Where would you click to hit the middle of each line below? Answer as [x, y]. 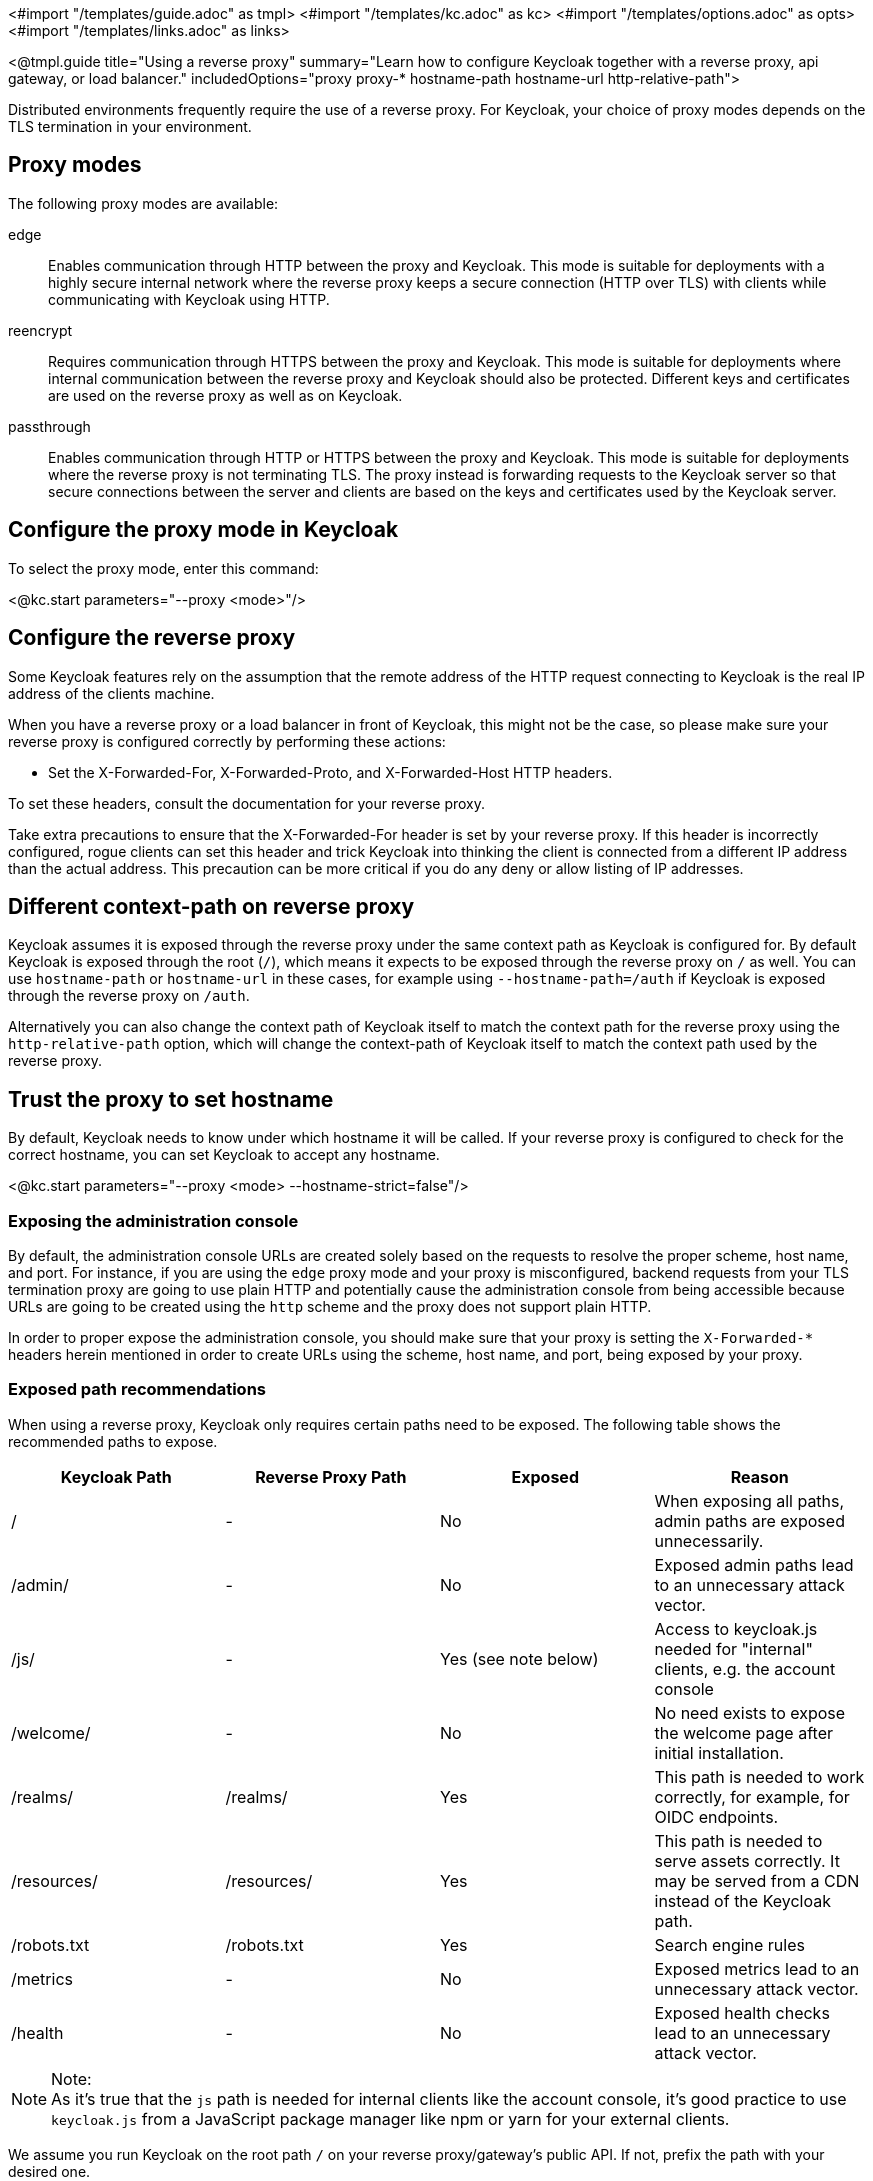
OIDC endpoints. [716, 1816]
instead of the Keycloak [742, 1900]
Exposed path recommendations [137, 1389]
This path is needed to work [759, 1776]
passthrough [49, 426]
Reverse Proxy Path [331, 1476]
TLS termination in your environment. [130, 126]
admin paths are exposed [749, 1520]
